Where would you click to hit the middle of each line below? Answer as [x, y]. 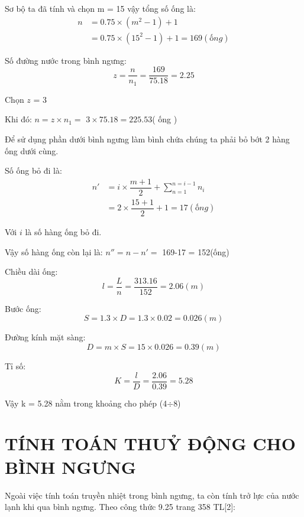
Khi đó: [18, 119]
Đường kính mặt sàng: [45, 337]
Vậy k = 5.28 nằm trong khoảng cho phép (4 [86, 403]
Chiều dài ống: [31, 271]
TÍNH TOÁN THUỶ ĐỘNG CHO [150, 443]
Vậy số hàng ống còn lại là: [54, 251]
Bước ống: [23, 308]
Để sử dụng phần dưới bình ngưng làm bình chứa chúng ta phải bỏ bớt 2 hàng [147, 139]
